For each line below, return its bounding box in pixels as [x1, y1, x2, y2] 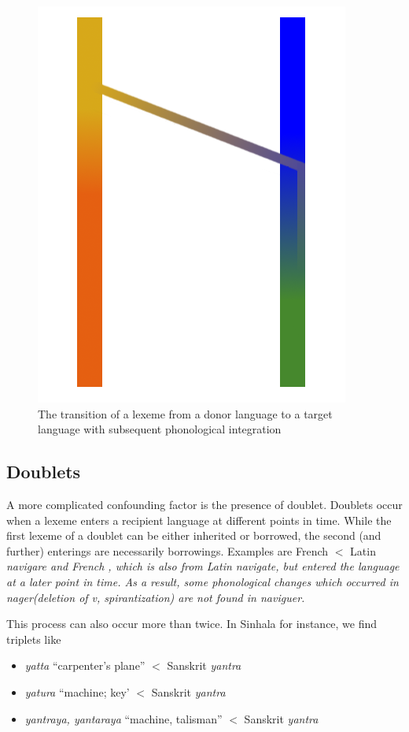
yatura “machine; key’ [24, 683, 130, 700]
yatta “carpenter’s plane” [24, 657, 146, 674]
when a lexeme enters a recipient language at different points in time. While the [6, 511, 392, 528]
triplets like [6, 630, 61, 647]
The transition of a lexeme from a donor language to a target [38, 405, 333, 422]
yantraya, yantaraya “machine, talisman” [24, 710, 223, 726]
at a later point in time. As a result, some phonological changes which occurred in [6, 573, 399, 589]
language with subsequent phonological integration [38, 421, 282, 437]
